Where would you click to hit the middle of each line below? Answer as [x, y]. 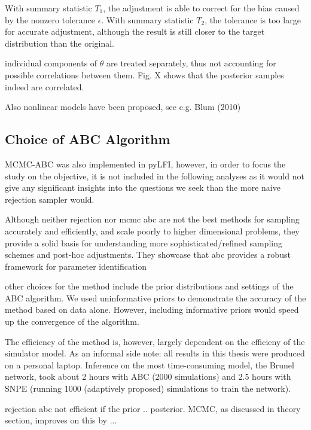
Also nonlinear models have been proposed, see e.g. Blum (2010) [123, 107]
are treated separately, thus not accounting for [191, 63]
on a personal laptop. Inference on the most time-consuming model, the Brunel [150, 365]
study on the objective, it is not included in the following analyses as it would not [155, 176]
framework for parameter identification [76, 266]
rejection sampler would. [50, 199]
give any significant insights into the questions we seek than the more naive [143, 187]
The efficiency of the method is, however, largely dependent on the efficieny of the [155, 341]
